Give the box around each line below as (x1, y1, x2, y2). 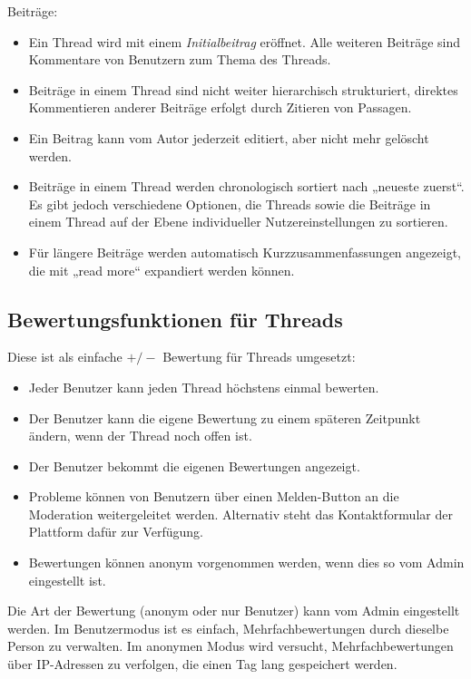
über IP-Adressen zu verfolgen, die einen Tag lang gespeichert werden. (7, 655, 397, 674)
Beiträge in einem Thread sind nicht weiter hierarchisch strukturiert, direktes (28, 80, 458, 99)
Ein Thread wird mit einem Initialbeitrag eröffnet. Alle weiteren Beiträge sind (28, 32, 461, 51)
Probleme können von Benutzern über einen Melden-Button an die (28, 487, 399, 506)
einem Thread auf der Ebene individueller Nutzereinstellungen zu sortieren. (28, 212, 448, 231)
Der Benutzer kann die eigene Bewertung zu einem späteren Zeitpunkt (28, 408, 421, 427)
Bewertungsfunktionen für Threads (7, 305, 343, 333)
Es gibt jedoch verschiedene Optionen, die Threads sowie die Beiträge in (28, 194, 431, 213)
